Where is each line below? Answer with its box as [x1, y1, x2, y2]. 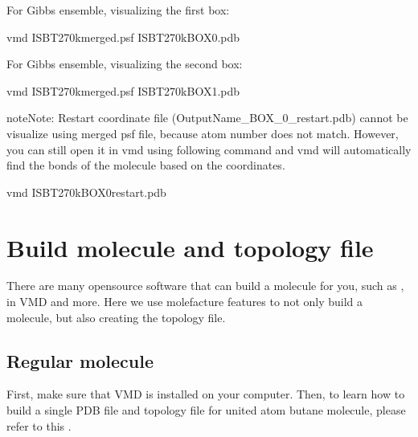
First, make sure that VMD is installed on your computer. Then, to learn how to [6, 386, 405, 402]
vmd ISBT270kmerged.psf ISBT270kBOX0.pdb [6, 28, 240, 45]
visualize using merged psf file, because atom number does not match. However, [6, 125, 399, 141]
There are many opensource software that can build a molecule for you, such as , [6, 277, 404, 294]
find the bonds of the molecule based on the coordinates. [6, 157, 285, 174]
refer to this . [6, 417, 72, 434]
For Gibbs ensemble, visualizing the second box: [6, 55, 243, 72]
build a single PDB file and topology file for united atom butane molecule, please [6, 402, 406, 419]
